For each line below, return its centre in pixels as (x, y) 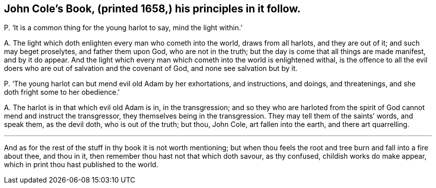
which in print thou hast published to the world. (81, 165)
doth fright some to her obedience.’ (62, 92)
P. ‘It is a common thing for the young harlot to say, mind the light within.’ (123, 28)
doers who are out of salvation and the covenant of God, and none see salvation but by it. (151, 68)
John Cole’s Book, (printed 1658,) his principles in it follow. (152, 9)
